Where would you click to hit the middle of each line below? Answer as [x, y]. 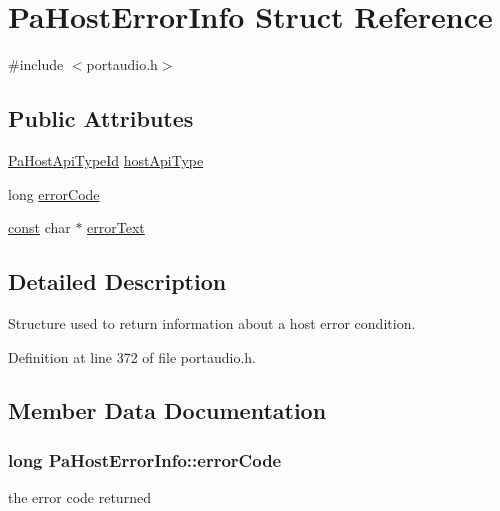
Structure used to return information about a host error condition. [212, 322]
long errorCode [54, 193]
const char [39, 227]
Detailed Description [117, 281]
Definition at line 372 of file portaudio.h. [132, 356]
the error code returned [79, 497]
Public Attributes [101, 118]
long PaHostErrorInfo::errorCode [145, 459]
